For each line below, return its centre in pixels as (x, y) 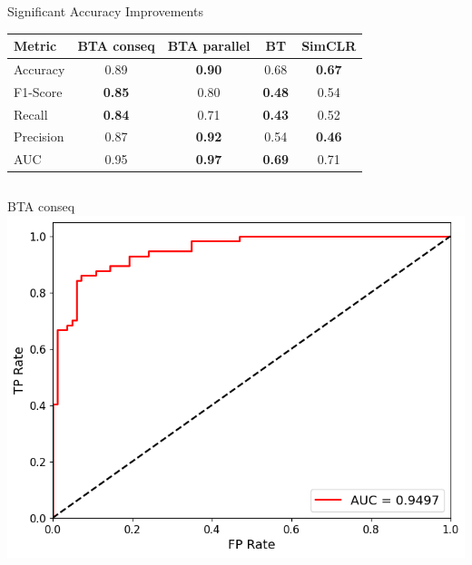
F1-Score (38, 91)
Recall (31, 114)
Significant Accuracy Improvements (105, 11)
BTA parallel (209, 46)
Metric (35, 46)
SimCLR (329, 46)
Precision (39, 136)
